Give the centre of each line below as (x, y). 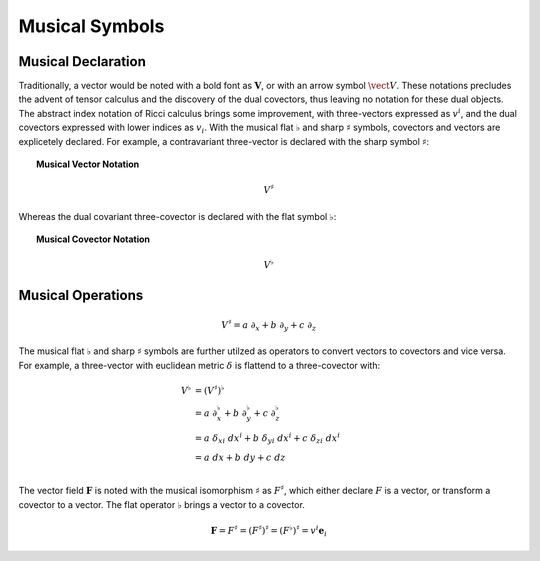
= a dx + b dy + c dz (240, 458)
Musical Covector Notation (93, 239)
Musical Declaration (82, 61)
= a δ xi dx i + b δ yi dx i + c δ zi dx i (267, 438)
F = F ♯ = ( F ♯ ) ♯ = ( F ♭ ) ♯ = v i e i (268, 531)
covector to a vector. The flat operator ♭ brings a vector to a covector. (161, 504)
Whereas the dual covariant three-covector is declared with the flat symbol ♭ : (177, 216)
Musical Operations (81, 295)
